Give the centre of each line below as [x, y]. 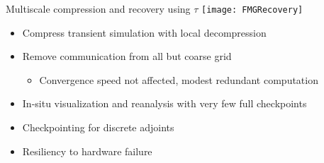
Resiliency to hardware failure [87, 151]
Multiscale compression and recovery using [98, 8]
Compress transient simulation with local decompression [144, 32]
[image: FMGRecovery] [252, 10]
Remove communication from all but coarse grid [127, 56]
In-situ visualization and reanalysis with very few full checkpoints [164, 103]
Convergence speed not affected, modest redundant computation [179, 79]
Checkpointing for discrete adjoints [98, 127]
